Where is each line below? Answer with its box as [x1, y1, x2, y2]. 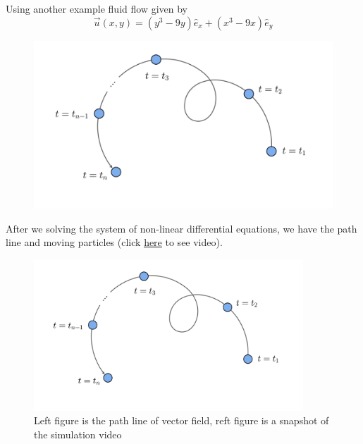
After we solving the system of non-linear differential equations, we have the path [6, 221, 357, 235]
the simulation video [34, 426, 122, 441]
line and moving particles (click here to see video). [6, 235, 223, 249]
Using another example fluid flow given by [6, 1, 187, 16]
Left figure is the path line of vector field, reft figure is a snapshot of [34, 413, 329, 428]
